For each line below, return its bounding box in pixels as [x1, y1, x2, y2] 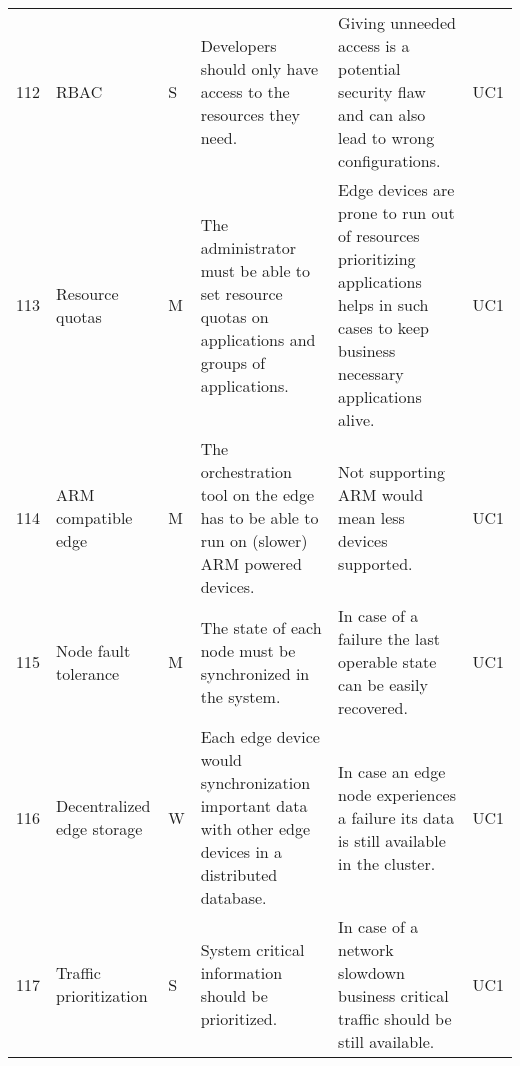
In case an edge [338, 759, 446, 783]
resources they [200, 103, 301, 126]
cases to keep [338, 316, 429, 339]
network [338, 938, 394, 961]
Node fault [56, 638, 131, 662]
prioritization [56, 984, 148, 1007]
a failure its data [338, 805, 455, 829]
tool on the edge [200, 483, 314, 506]
